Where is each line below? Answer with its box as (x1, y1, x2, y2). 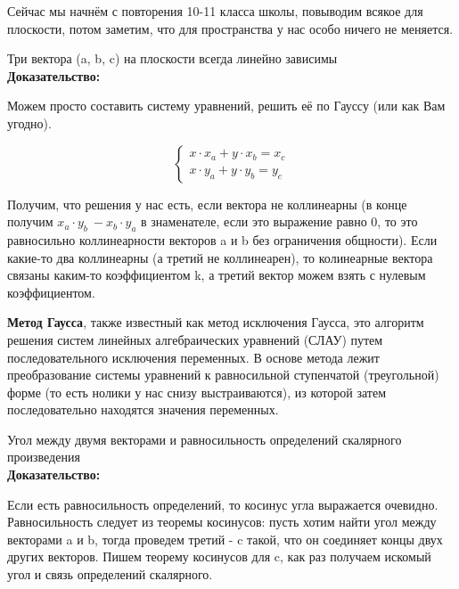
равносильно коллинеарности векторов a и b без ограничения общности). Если (7, 230, 438, 249)
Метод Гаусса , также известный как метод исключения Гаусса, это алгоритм (7, 313, 424, 331)
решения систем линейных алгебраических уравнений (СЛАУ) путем (7, 330, 383, 348)
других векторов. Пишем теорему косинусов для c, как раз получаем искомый (7, 547, 431, 566)
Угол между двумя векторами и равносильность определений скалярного (7, 429, 402, 448)
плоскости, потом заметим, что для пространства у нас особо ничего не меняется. (7, 19, 454, 37)
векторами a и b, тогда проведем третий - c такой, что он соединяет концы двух (7, 529, 443, 548)
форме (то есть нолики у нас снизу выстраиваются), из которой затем (7, 382, 386, 401)
